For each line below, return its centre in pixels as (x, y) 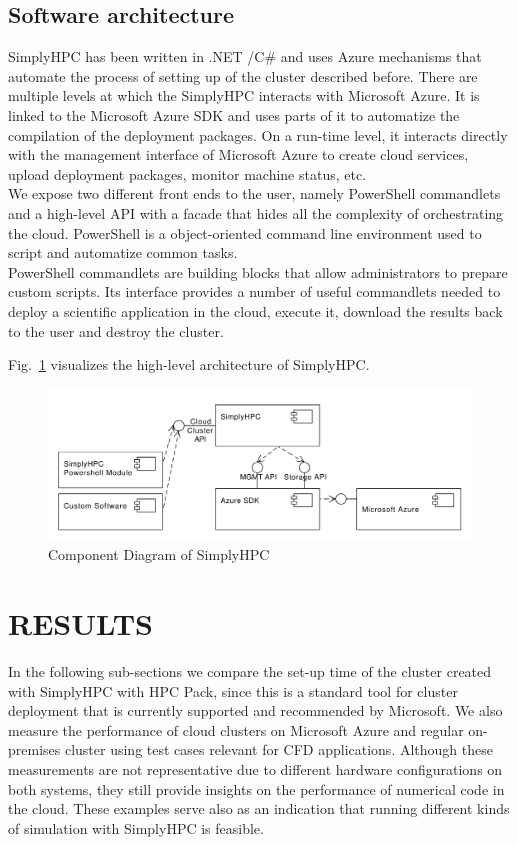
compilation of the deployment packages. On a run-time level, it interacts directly (258, 134)
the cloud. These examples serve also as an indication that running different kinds (259, 808)
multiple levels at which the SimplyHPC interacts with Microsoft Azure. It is (244, 95)
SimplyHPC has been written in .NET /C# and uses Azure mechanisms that (245, 56)
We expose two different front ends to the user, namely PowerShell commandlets (254, 193)
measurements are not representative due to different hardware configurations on (255, 768)
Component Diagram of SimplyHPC (159, 554)
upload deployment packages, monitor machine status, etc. (187, 173)
